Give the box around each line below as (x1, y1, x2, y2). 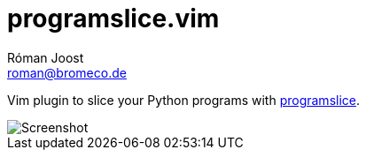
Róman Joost (7, 49, 84, 65)
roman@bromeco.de (7, 64, 127, 80)
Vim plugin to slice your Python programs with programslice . (7, 92, 361, 108)
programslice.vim (7, 4, 220, 34)
